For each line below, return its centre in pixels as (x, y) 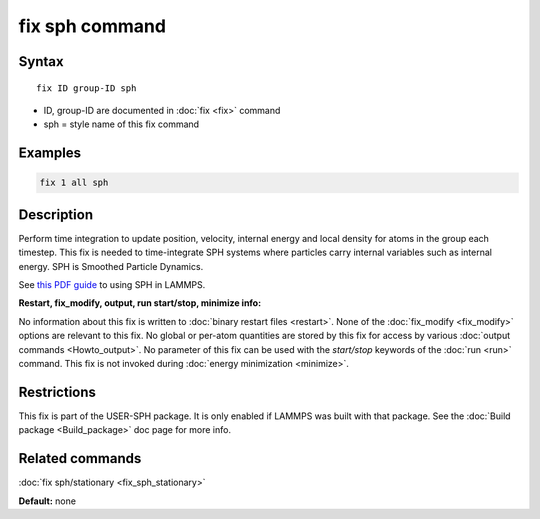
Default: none (47, 501)
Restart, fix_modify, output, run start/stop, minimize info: (140, 303)
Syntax (41, 61)
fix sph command (92, 26)
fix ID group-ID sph (86, 88)
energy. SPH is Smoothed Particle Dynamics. (111, 266)
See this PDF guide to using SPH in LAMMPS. (112, 285)
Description (56, 214)
